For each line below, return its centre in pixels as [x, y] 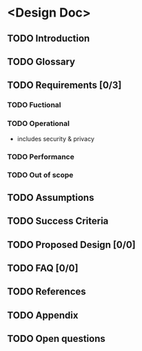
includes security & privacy [56, 138]
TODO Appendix [43, 315]
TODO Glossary [41, 61]
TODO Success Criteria [58, 221]
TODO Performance [41, 156]
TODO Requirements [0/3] [64, 85]
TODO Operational [39, 124]
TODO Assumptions [51, 198]
